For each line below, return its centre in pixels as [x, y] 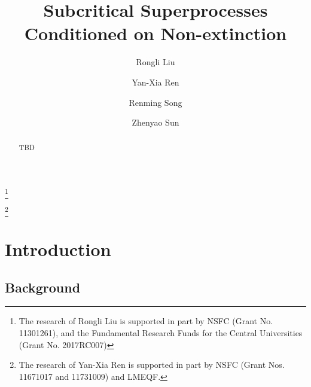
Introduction [58, 249]
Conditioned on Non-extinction [155, 33]
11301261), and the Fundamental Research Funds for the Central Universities [161, 332]
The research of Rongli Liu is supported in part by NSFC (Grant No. [146, 321]
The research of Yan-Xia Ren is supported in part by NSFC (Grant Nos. [152, 365]
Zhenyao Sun [155, 122]
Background [43, 287]
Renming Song [155, 102]
